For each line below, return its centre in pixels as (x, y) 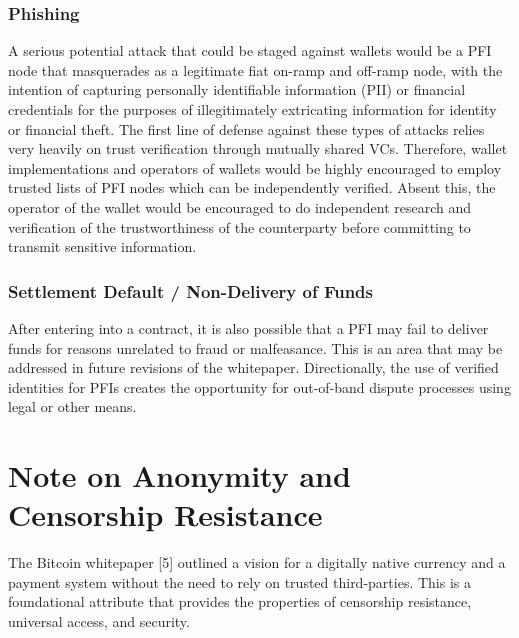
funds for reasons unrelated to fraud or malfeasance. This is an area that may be (255, 347)
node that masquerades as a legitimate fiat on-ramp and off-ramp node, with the (255, 69)
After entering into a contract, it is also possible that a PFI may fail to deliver (248, 327)
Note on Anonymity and (179, 475)
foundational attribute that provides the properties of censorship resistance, (240, 601)
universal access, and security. (99, 621)
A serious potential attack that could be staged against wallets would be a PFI (250, 50)
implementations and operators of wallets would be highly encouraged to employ (255, 167)
